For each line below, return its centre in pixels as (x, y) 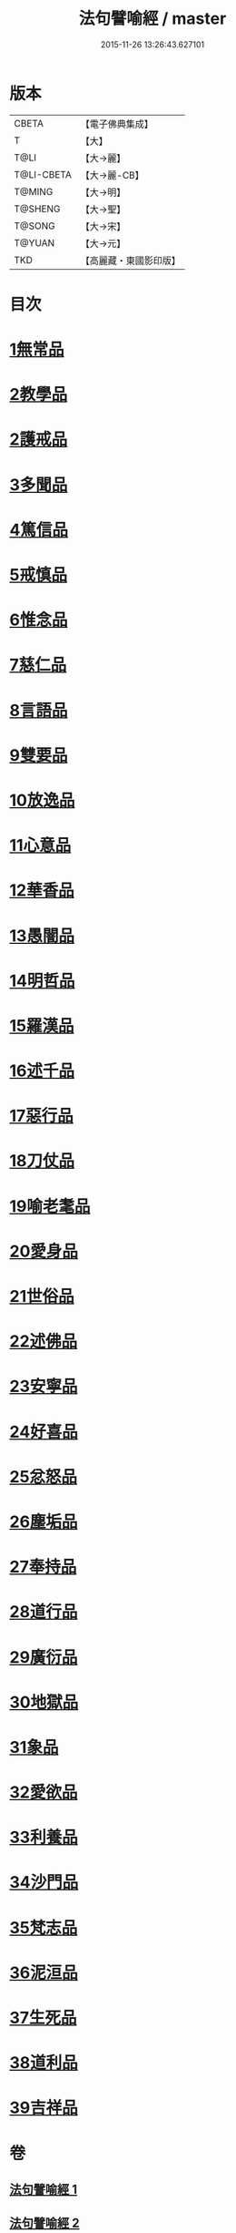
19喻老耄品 (50, 1206)
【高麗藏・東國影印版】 (131, 261)
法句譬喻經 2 (44, 2223)
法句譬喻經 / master (152, 19)
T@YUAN (34, 242)
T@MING (34, 191)
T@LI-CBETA (43, 174)
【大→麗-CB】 (113, 175)
